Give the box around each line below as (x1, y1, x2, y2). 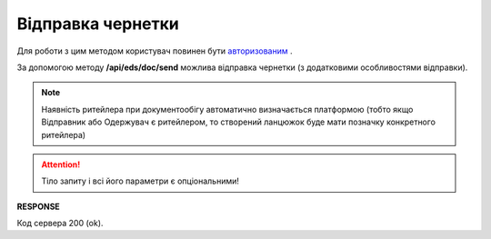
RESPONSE (16, 201, 61, 212)
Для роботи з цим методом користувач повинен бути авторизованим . (16, 45, 293, 56)
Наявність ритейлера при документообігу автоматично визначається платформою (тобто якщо (41, 104, 414, 115)
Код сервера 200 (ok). (16, 218, 104, 229)
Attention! (41, 159, 81, 170)
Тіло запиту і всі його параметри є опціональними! (41, 175, 240, 186)
